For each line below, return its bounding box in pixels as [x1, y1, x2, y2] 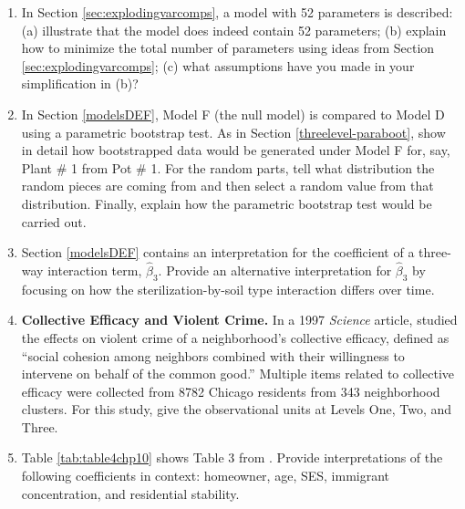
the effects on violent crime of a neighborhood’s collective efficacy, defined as [21, 327, 449, 347]
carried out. [21, 212, 87, 231]
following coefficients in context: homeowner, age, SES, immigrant [21, 466, 390, 485]
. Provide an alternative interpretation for [158, 260, 392, 279]
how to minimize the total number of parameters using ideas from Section [21, 38, 435, 57]
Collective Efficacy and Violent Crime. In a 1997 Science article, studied [21, 310, 458, 329]
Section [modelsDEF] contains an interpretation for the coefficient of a [21, 243, 415, 262]
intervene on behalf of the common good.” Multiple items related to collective [21, 364, 454, 383]
